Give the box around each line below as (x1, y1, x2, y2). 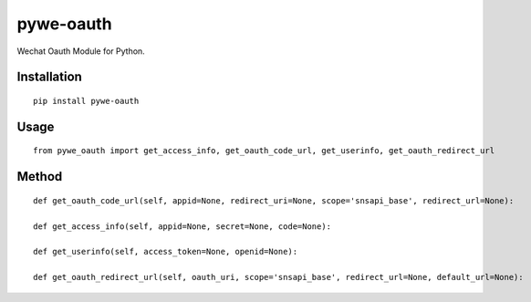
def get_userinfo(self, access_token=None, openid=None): (33, 246, 298, 257)
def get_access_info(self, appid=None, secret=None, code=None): (33, 221, 332, 232)
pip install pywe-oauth (33, 96, 140, 106)
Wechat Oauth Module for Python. (16, 46, 145, 57)
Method (16, 169, 63, 184)
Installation (16, 69, 82, 85)
